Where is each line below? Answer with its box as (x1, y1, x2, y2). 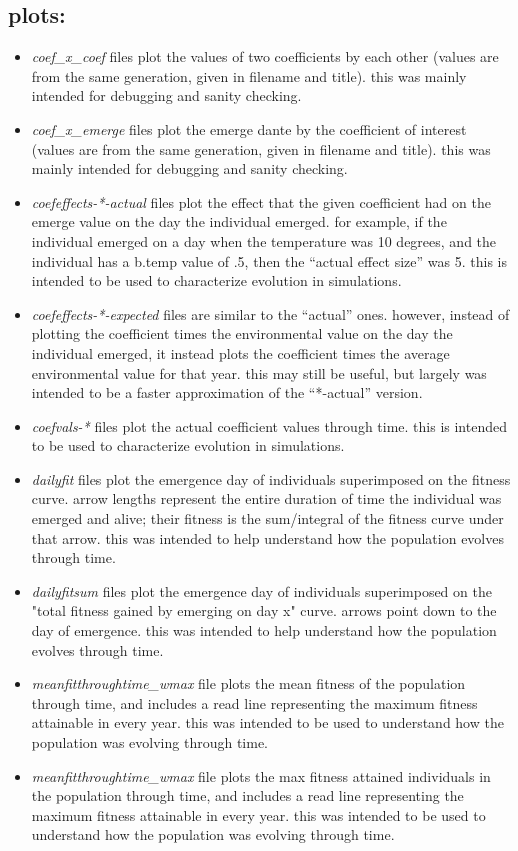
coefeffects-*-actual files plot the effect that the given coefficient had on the (31, 191, 491, 212)
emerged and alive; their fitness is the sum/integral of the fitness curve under (31, 508, 504, 529)
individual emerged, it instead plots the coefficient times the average (31, 342, 450, 363)
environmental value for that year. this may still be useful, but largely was (31, 362, 487, 383)
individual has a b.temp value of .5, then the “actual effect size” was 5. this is (31, 250, 507, 271)
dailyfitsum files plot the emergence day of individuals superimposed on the (31, 580, 492, 601)
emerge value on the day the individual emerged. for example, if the (31, 211, 447, 232)
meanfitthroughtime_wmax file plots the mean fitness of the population (31, 673, 466, 694)
